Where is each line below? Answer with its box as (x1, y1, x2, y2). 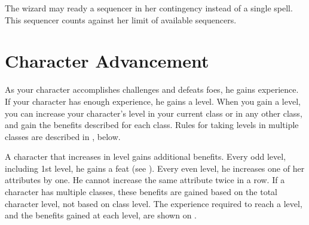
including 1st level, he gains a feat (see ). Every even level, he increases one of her (5, 162, 305, 174)
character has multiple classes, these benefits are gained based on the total (5, 186, 277, 198)
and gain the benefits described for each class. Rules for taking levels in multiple (5, 118, 299, 131)
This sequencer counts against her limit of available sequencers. (5, 13, 237, 26)
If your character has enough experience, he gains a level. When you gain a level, (5, 95, 301, 107)
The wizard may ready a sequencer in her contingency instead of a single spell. (5, 2, 293, 14)
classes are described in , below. (5, 130, 121, 142)
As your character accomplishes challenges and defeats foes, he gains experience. (5, 83, 299, 96)
